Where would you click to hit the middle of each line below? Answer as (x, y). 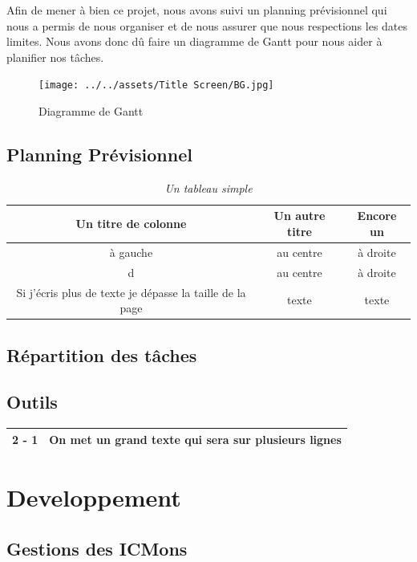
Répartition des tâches (102, 354)
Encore (377, 216)
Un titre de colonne (131, 224)
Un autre (300, 216)
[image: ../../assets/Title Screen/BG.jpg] (156, 86)
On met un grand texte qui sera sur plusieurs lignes (195, 439)
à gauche (131, 252)
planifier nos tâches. (55, 57)
